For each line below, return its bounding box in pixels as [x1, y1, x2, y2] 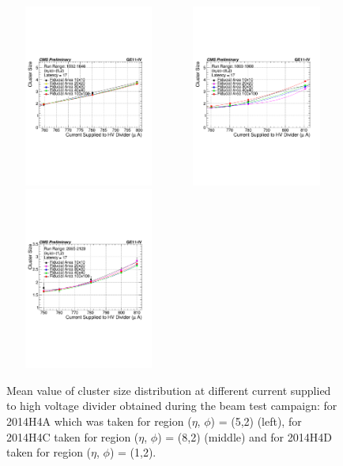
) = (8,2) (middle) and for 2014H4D [157, 428, 332, 445]
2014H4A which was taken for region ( [6, 412, 192, 429]
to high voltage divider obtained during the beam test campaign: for [6, 397, 337, 414]
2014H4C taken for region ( [6, 428, 139, 445]
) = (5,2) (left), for [210, 412, 302, 429]
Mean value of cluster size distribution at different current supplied [6, 381, 331, 398]
